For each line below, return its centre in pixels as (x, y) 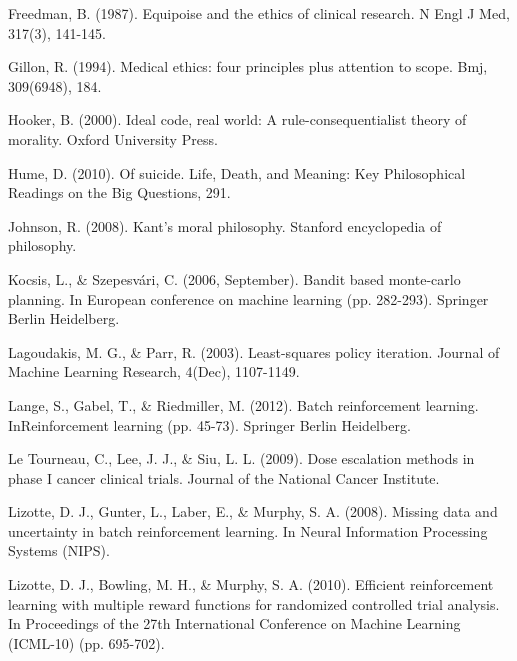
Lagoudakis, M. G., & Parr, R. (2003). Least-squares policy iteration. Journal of (254, 351)
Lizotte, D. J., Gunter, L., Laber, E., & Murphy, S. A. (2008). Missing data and (253, 511)
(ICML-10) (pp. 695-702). (86, 642)
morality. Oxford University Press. (113, 138)
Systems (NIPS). (59, 550)
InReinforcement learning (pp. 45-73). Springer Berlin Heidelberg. (209, 424)
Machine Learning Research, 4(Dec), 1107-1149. (154, 371)
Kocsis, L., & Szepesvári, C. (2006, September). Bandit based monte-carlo (234, 278)
